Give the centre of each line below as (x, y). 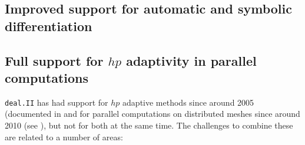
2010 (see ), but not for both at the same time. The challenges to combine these (149, 125)
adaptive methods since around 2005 (188, 102)
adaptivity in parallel (191, 60)
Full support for (54, 60)
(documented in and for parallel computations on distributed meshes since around (152, 114)
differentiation (49, 26)
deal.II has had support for (57, 102)
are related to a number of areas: (64, 136)
